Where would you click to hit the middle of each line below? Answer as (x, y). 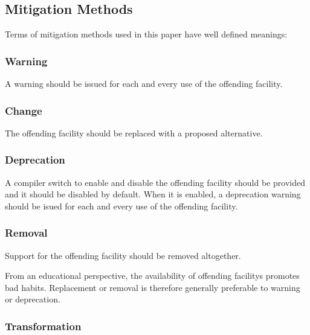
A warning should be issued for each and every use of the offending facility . (144, 84)
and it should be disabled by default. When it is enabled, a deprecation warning (153, 194)
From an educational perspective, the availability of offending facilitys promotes (152, 276)
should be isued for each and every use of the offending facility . (121, 206)
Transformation (43, 326)
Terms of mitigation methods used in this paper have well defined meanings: (146, 34)
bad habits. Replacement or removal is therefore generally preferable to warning (153, 287)
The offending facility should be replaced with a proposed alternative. (134, 132)
